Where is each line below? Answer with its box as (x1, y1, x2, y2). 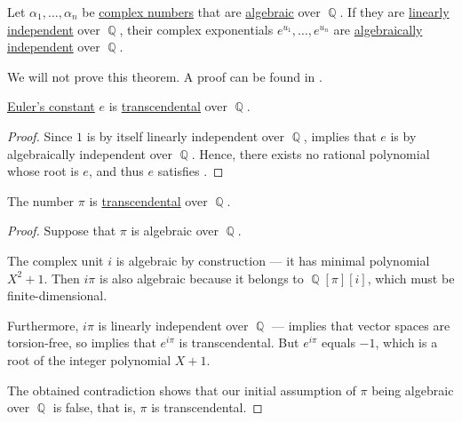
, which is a (375, 333, 438, 352)
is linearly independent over (98, 315, 249, 334)
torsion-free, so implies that (7, 333, 156, 352)
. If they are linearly (339, 3, 450, 20)
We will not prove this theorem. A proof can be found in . (7, 67, 323, 85)
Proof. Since (7, 126, 73, 145)
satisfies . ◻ (157, 162, 224, 180)
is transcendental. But (179, 333, 299, 352)
